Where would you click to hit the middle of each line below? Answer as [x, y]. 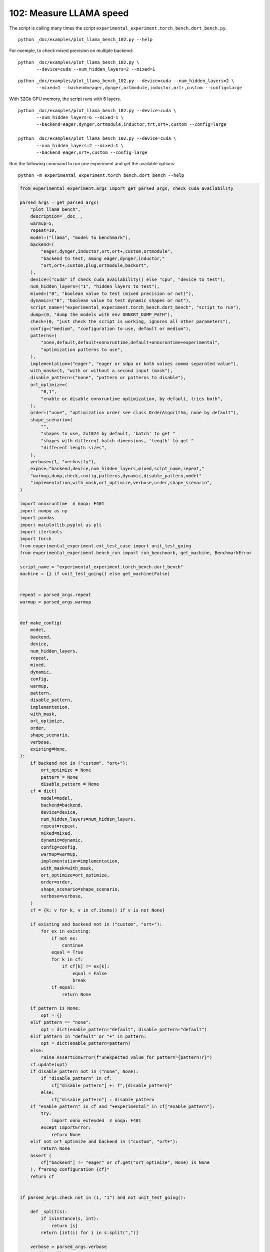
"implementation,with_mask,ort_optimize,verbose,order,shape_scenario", [121, 483]
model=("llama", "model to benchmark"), [80, 237]
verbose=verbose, [62, 896]
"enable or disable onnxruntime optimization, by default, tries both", [132, 399]
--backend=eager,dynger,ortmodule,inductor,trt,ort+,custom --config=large [131, 124]
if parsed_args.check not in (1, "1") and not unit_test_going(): [103, 1198]
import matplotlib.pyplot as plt [61, 525]
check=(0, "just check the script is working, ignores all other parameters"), [130, 322]
